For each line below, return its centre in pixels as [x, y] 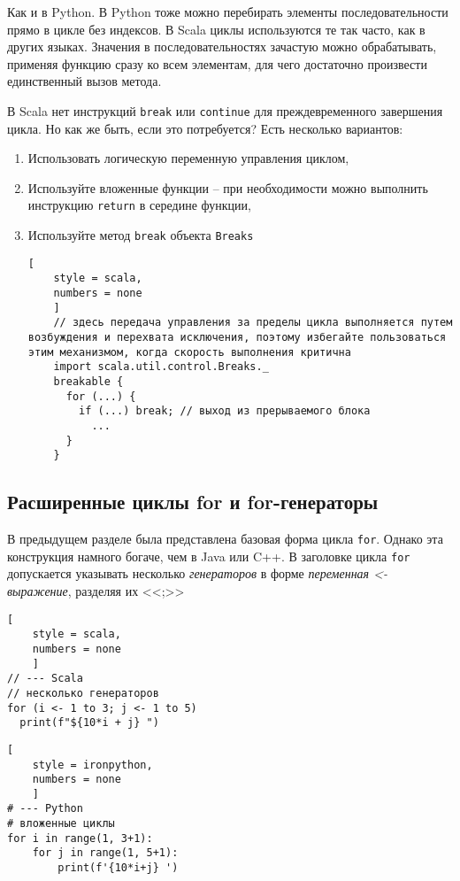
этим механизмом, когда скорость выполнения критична [189, 352]
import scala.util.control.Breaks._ [161, 367]
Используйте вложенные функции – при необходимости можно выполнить [228, 187]
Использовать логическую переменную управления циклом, [188, 158]
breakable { [88, 381]
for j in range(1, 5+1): [105, 853]
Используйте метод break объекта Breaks [141, 235]
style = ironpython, [92, 765]
